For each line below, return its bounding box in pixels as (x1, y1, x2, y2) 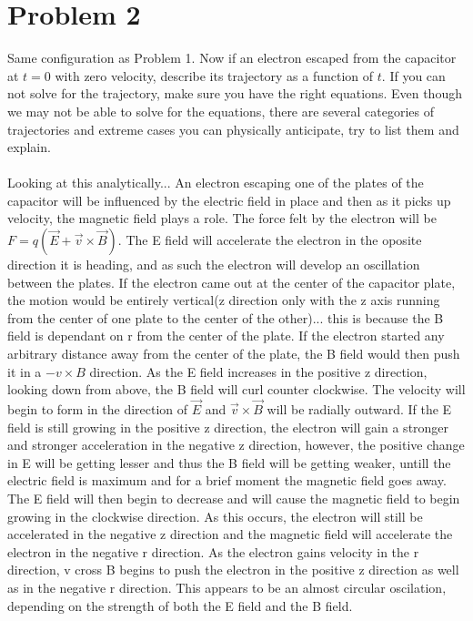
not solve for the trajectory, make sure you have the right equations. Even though (7, 84, 462, 103)
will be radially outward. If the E (267, 400, 452, 419)
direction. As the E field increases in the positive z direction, (89, 361, 428, 381)
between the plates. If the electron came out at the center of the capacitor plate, (7, 272, 456, 291)
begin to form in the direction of (7, 400, 188, 419)
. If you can (381, 66, 446, 85)
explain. (7, 137, 51, 157)
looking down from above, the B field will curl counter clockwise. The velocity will (7, 380, 466, 399)
